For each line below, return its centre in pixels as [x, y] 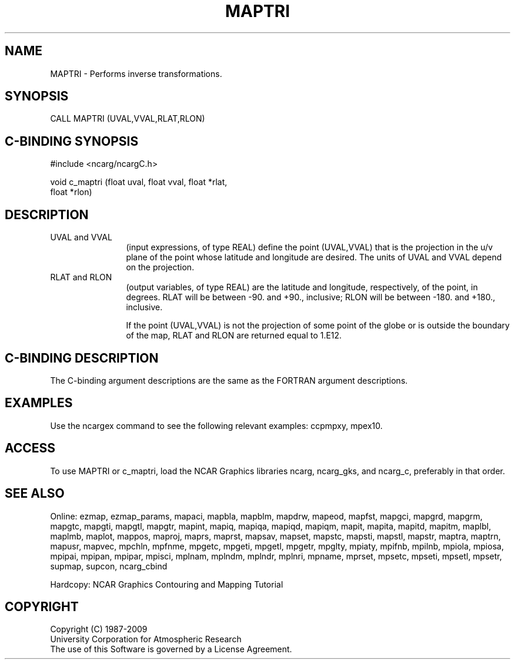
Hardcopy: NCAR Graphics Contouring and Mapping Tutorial [167, 584]
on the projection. [160, 267]
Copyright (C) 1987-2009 [99, 629]
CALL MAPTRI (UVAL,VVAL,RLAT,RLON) [128, 119]
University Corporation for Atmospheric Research [146, 639]
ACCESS [30, 448]
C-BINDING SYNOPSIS [72, 141]
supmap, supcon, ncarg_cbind [109, 566]
